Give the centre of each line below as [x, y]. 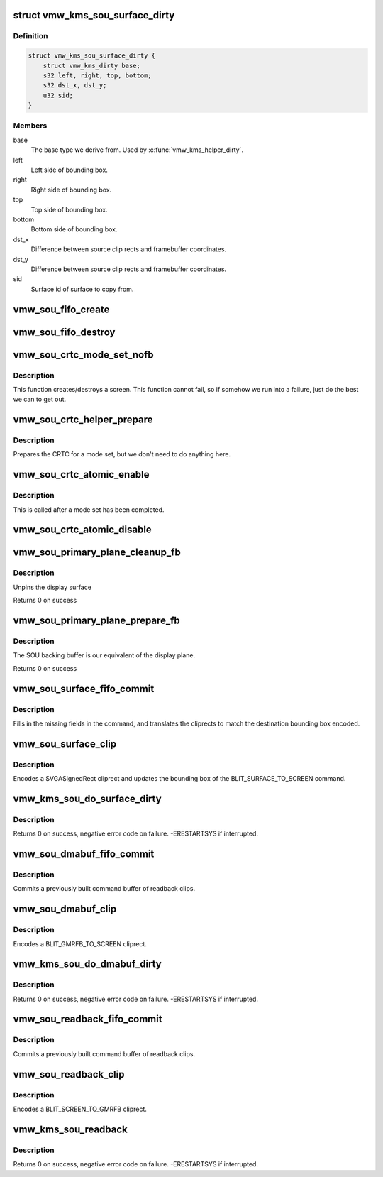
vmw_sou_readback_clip [69, 1074]
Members [30, 126]
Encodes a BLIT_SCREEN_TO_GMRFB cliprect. [80, 1109]
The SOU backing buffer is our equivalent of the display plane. [104, 655]
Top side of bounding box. [69, 209]
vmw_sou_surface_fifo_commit [84, 689]
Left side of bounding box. [69, 170]
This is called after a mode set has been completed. [89, 509]
